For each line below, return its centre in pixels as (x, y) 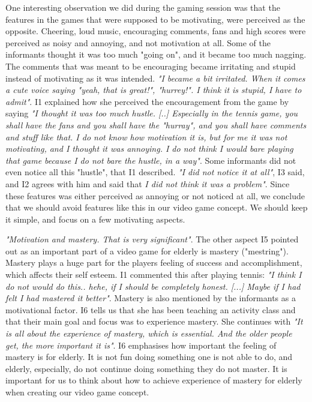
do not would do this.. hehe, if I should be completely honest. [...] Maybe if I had (153, 286)
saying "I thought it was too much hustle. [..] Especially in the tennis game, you (152, 113)
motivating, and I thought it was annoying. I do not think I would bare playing (149, 148)
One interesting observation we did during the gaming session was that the (143, 7)
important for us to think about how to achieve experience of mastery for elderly (154, 380)
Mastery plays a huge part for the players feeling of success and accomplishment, (154, 262)
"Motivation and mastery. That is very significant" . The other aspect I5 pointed (152, 239)
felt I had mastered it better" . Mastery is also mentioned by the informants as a (151, 298)
